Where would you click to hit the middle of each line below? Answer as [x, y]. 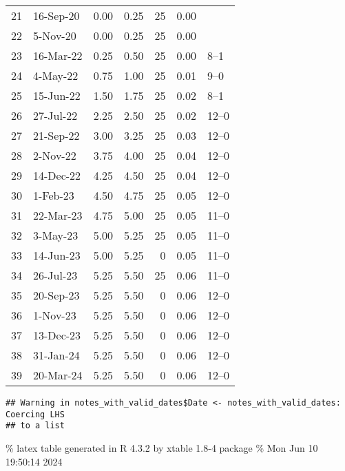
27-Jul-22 [55, 115]
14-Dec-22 [57, 175]
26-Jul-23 [55, 275]
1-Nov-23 [55, 315]
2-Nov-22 [55, 155]
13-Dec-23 [57, 335]
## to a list [35, 426]
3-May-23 [56, 235]
